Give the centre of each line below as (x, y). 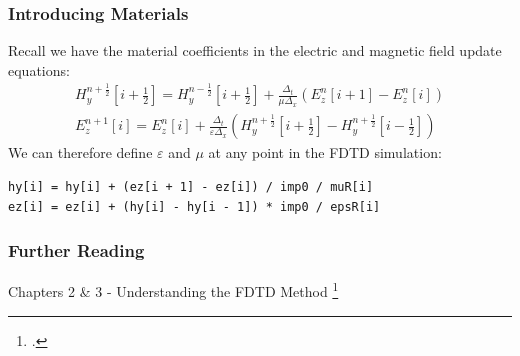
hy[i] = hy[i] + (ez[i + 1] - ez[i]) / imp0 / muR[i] (191, 186)
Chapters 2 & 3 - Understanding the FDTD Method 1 (173, 289)
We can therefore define (80, 152)
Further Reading (76, 250)
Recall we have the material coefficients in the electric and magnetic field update (255, 50)
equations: (39, 69)
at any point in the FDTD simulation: (325, 152)
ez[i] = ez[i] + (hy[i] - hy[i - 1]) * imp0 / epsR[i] (194, 206)
